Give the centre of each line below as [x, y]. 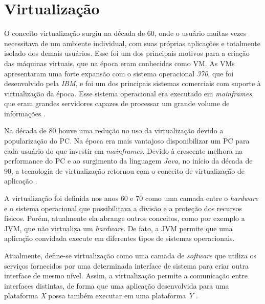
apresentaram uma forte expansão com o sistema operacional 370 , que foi [119, 73]
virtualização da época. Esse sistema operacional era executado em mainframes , [129, 93]
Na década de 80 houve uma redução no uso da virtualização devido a [114, 130]
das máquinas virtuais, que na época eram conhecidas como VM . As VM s [119, 63]
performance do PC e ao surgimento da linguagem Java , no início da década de [128, 161]
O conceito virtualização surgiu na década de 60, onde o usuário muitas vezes [125, 33]
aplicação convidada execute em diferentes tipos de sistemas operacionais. [119, 238]
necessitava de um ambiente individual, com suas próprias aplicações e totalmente [132, 43]
